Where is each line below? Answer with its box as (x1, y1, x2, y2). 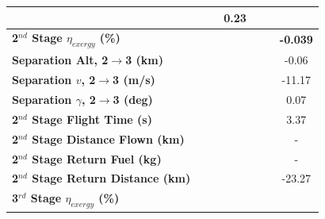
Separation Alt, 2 (12, 52, 109, 68)
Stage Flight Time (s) (32, 110, 152, 127)
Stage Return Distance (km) (32, 170, 191, 186)
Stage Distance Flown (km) (32, 130, 185, 147)
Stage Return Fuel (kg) (32, 150, 162, 167)
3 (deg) (113, 91, 153, 108)
